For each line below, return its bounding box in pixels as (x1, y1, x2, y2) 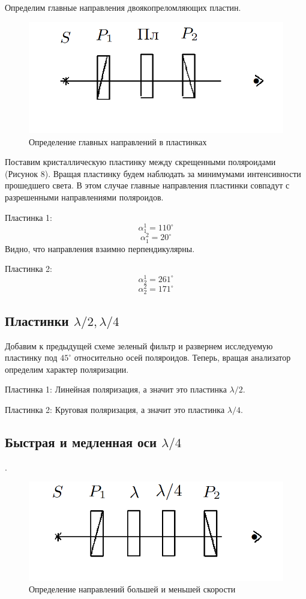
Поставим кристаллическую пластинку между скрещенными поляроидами (5, 155, 276, 168)
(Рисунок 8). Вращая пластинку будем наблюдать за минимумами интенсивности (5, 167, 301, 179)
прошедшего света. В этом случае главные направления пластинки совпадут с (5, 179, 290, 191)
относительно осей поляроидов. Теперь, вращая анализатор (74, 351, 291, 364)
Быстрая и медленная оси (5, 432, 157, 451)
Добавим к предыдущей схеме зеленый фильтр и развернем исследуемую (5, 339, 273, 352)
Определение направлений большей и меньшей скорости (29, 583, 236, 595)
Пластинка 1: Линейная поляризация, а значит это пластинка (5, 383, 227, 396)
